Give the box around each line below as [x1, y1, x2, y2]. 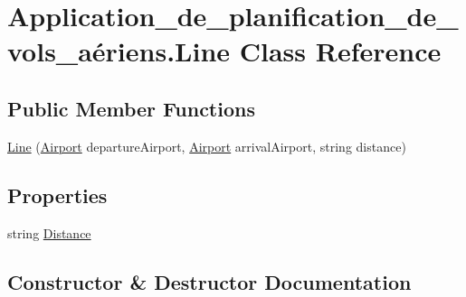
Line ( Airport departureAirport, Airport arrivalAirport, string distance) [7, 136, 406, 155]
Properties [7, 181, 108, 209]
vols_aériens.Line [7, 32, 231, 70]
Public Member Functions [7, 94, 255, 122]
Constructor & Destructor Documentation [7, 267, 412, 295]
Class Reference [239, 32, 442, 70]
